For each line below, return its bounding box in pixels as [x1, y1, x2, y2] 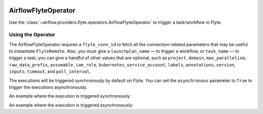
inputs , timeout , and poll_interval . [9, 68, 91, 75]
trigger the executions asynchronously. [9, 84, 88, 90]
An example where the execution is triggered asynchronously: [9, 102, 133, 108]
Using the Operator [9, 32, 56, 38]
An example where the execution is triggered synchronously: [9, 93, 131, 99]
